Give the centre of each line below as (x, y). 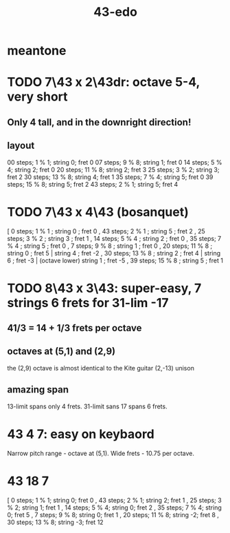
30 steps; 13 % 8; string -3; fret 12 (56, 522)
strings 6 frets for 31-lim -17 (88, 303)
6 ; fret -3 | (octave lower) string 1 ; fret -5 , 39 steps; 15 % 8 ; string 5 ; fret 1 (115, 260)
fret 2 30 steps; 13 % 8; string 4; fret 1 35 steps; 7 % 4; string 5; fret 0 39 (110, 177)
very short (37, 97)
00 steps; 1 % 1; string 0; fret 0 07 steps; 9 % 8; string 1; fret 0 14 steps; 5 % (115, 162)
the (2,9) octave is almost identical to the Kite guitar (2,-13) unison (101, 368)
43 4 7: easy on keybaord (81, 434)
